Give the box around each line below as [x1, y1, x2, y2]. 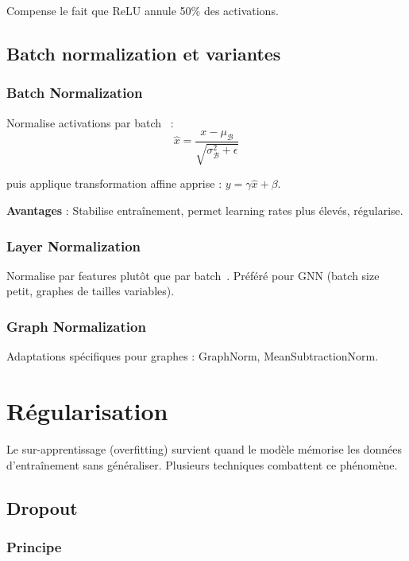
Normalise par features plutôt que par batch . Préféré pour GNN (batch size [6, 267, 380, 283]
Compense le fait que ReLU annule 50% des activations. [6, 2, 279, 18]
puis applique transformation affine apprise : [6, 175, 222, 192]
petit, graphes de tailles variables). [6, 282, 175, 299]
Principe [6, 536, 62, 556]
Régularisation [6, 395, 168, 427]
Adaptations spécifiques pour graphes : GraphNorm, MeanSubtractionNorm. [6, 348, 379, 364]
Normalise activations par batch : [6, 114, 174, 131]
